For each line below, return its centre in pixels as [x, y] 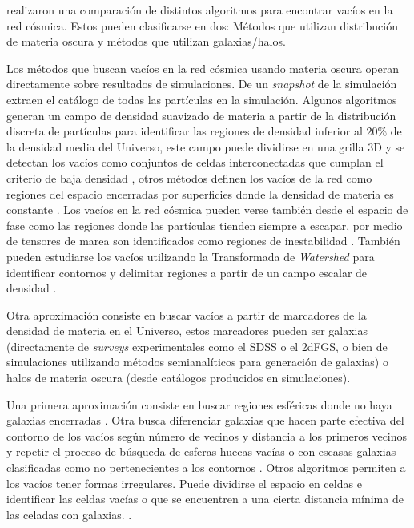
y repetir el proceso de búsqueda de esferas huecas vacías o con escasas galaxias [201, 451]
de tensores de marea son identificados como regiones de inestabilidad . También [203, 241]
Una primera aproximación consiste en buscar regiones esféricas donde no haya [199, 404]
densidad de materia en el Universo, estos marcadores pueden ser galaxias [187, 331]
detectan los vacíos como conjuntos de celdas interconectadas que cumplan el [195, 162]
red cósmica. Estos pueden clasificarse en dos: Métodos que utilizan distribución [202, 25]
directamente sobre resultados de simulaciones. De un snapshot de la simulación [202, 84]
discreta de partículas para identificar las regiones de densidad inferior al [185, 131]
